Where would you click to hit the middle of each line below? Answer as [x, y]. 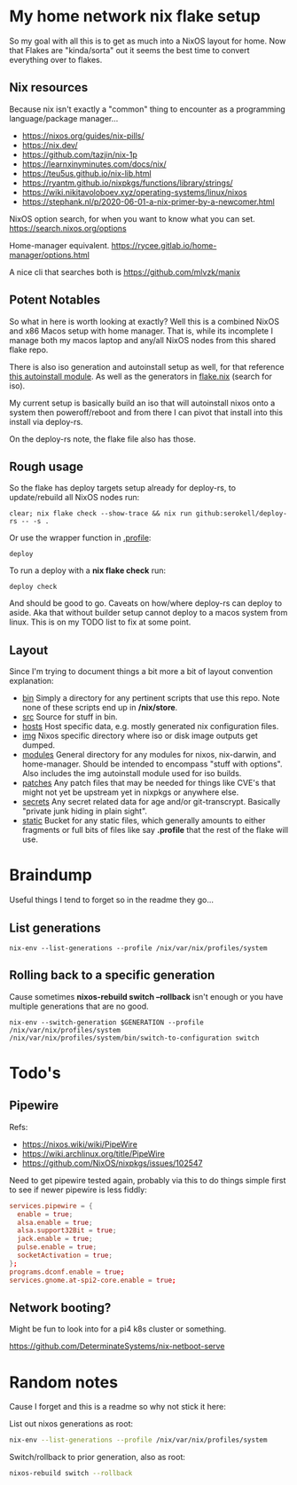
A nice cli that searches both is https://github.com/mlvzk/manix [125, 271]
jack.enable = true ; [55, 1239]
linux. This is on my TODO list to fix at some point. [100, 622]
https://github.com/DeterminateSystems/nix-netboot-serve [117, 1347]
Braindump [51, 875]
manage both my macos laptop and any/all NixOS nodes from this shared [143, 340]
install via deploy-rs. [46, 421]
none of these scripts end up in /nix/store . [100, 708]
